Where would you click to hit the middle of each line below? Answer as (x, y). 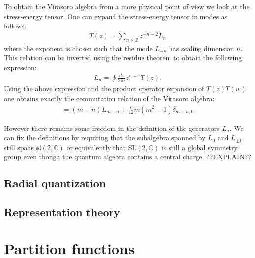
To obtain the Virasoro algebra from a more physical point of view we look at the (127, 6)
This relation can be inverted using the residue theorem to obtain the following (123, 58)
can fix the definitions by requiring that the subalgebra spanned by (105, 138)
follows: (15, 26)
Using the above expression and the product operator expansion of (104, 89)
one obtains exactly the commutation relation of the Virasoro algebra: (109, 98)
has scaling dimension (201, 48)
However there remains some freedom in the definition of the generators (112, 128)
